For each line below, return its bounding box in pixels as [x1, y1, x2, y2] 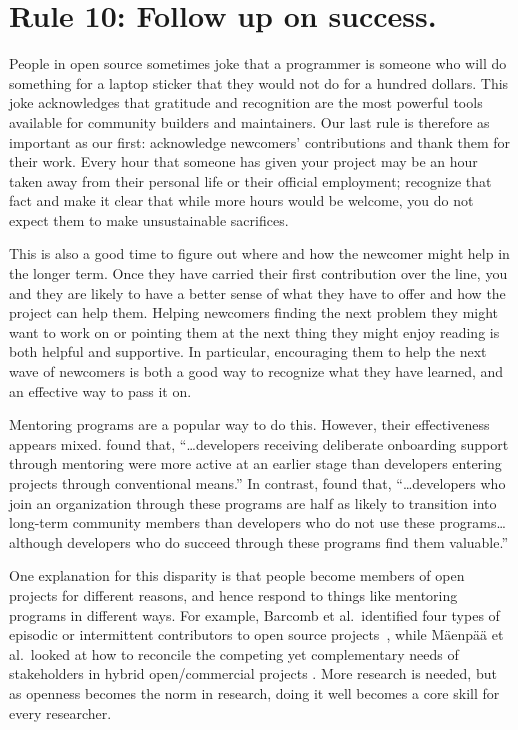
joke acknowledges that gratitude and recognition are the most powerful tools [9, 92, 483, 113]
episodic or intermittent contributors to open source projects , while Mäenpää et [9, 624, 504, 645]
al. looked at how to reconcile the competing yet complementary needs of [9, 643, 459, 664]
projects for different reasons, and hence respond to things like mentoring [9, 584, 458, 605]
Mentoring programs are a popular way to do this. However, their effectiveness [9, 414, 490, 435]
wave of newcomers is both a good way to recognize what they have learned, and [9, 361, 504, 382]
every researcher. [9, 702, 112, 723]
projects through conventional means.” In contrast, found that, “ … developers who [9, 473, 506, 493]
